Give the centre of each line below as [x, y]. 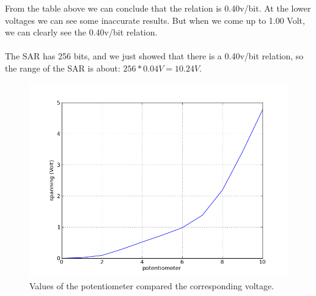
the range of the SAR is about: [63, 68]
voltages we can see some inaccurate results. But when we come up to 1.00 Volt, [155, 20]
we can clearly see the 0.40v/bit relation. [81, 32]
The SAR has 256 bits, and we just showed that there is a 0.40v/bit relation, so [154, 56]
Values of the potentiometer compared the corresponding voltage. [152, 286]
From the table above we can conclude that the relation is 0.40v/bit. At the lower [158, 8]
